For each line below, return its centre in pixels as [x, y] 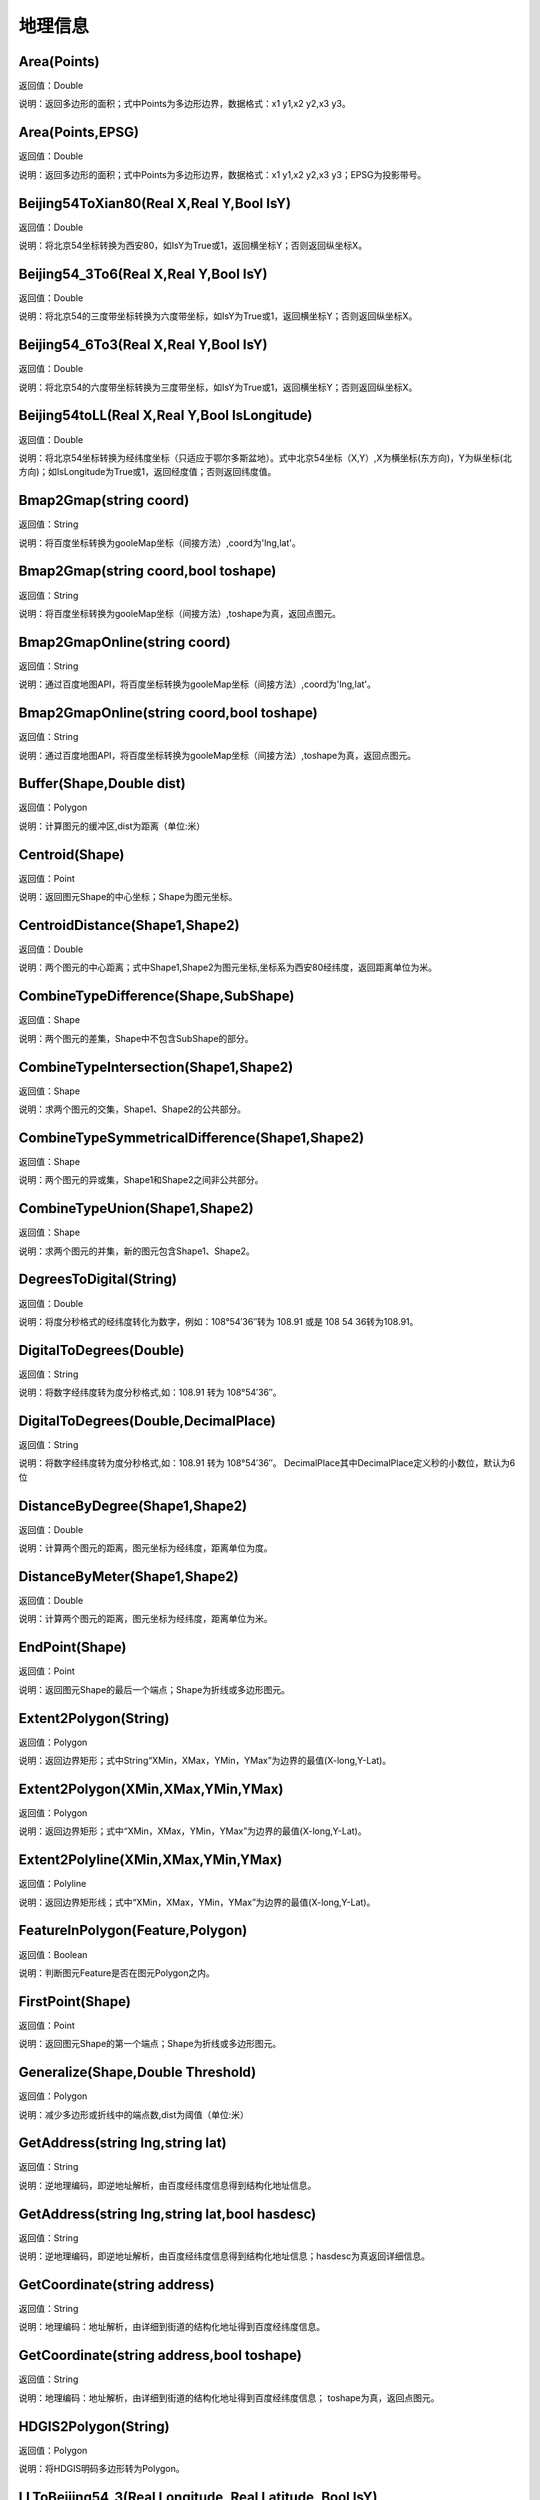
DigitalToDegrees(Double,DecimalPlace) [147, 1421]
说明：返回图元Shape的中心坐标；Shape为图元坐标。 [128, 897]
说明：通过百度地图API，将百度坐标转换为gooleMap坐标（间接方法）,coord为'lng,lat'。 [197, 684]
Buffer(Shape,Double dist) [102, 783]
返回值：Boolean [53, 1954]
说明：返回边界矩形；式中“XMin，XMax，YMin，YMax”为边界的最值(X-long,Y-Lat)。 [192, 1831]
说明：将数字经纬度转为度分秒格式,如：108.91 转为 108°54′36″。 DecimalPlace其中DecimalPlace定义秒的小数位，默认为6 [267, 1463]
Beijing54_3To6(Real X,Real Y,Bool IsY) [143, 273]
